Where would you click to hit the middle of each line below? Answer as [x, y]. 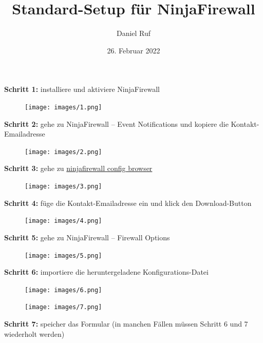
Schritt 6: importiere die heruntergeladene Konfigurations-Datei [106, 272]
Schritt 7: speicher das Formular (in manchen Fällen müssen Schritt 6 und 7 [126, 324]
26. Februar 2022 [134, 50]
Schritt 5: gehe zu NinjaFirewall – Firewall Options [87, 237]
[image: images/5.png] [63, 255]
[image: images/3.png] [63, 186]
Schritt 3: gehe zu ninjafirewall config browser [78, 168]
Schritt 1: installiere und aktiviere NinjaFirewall [82, 89]
